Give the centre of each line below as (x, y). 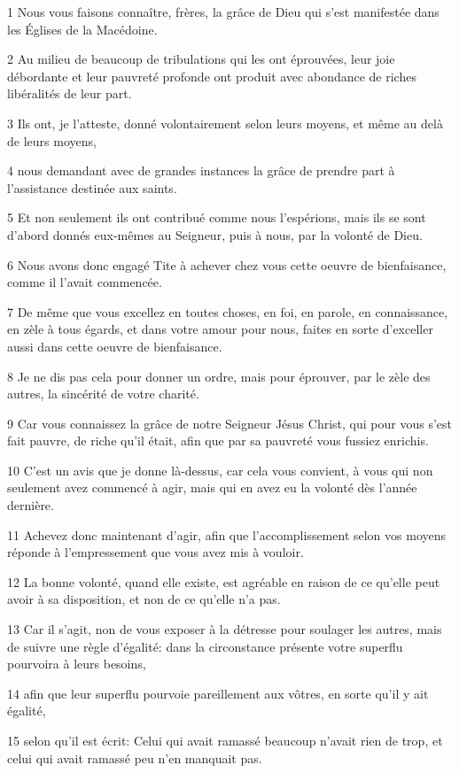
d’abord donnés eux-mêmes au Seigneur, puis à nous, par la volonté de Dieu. (215, 234)
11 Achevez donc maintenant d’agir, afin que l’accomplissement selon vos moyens (227, 534)
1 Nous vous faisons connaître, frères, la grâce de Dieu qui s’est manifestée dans (223, 12)
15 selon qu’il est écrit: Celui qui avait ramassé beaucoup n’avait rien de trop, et (225, 740)
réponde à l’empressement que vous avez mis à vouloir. (156, 552)
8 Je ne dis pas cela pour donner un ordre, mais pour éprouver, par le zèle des (219, 376)
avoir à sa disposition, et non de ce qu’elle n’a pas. (144, 599)
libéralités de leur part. (70, 93)
